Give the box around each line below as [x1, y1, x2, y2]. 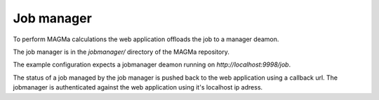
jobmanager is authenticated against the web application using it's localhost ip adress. [13, 83, 263, 92]
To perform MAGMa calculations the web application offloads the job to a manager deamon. [13, 35, 279, 43]
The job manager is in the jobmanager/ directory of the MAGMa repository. [13, 48, 230, 56]
